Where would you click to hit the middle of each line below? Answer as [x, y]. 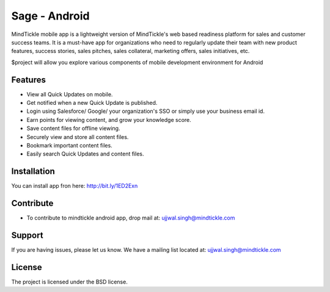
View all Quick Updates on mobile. [70, 94]
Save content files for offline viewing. [73, 129]
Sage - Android [50, 16]
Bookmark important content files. [69, 145]
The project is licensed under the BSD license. [69, 282]
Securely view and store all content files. [78, 137]
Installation [33, 172]
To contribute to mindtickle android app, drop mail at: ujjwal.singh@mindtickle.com [131, 218]
